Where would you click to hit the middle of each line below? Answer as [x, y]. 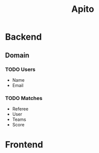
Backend [23, 37]
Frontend [24, 145]
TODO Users [20, 69]
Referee [20, 109]
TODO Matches [24, 98]
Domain [17, 55]
